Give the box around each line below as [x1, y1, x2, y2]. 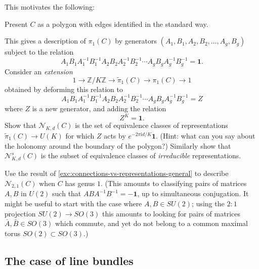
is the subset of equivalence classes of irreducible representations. [40, 150, 241, 161]
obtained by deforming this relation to [5, 83, 123, 94]
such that [52, 188, 81, 199]
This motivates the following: [5, 2, 95, 12]
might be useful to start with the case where [5, 198, 142, 208]
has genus [65, 177, 95, 188]
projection [5, 208, 36, 218]
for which [65, 130, 95, 141]
